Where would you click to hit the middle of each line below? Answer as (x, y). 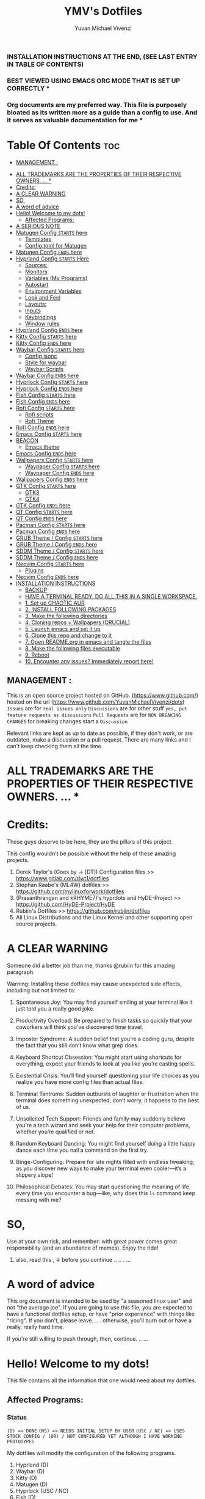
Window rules (42, 323)
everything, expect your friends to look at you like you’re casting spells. (106, 1063)
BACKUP (36, 590)
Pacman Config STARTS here (51, 525)
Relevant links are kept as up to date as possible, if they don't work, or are (100, 733)
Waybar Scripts (44, 369)
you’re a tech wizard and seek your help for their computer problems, (103, 1125)
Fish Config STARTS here (45, 395)
